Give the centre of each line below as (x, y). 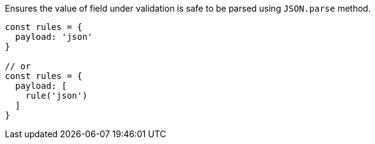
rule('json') (56, 96)
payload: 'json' (54, 37)
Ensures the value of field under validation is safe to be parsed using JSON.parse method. (188, 8)
